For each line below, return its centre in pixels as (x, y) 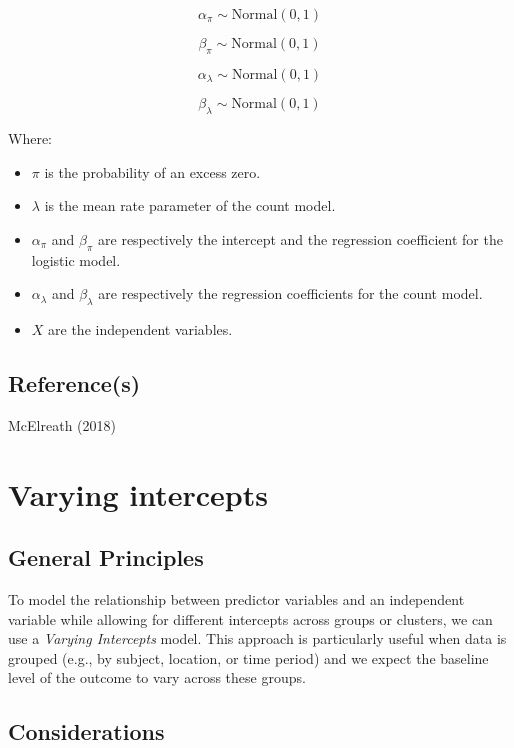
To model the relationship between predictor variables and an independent (236, 598)
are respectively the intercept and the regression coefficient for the (300, 238)
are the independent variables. (140, 329)
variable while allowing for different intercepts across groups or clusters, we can (250, 618)
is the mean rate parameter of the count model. (190, 205)
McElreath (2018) (62, 424)
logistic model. (76, 259)
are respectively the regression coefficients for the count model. (290, 293)
